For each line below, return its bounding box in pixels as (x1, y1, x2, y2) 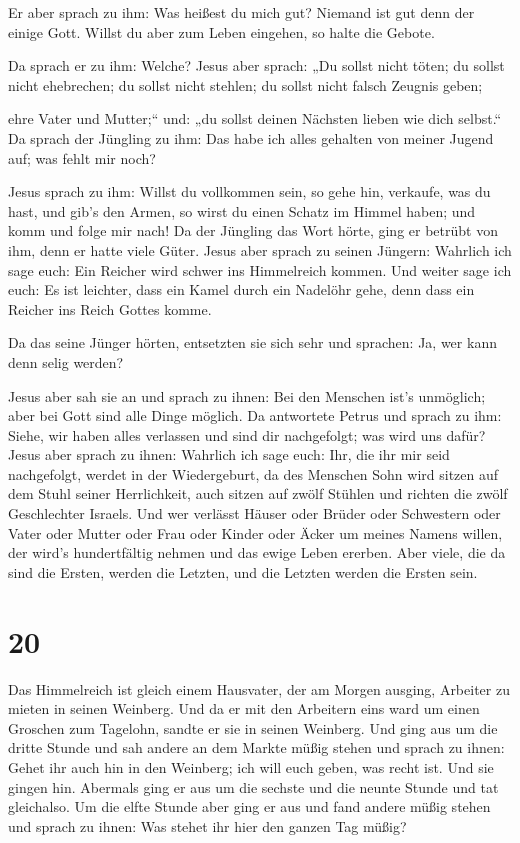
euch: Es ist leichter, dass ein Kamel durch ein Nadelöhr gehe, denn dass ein (8, 279, 475, 300)
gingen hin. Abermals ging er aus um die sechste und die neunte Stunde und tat (8, 776, 499, 797)
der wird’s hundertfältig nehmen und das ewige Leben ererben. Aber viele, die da (8, 542, 506, 563)
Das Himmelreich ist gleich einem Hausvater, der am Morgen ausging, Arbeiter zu (8, 678, 510, 699)
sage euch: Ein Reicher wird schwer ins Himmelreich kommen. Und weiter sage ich (8, 259, 512, 280)
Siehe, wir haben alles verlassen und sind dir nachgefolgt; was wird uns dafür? (8, 424, 486, 445)
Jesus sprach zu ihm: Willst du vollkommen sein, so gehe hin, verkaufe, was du (8, 181, 491, 202)
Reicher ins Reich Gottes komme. (8, 298, 212, 319)
